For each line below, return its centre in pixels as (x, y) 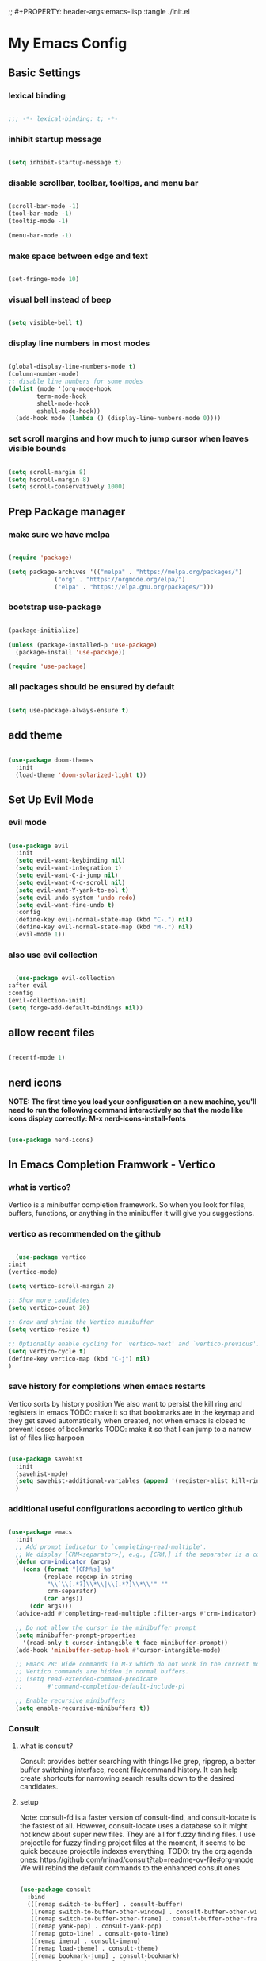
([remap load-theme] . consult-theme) (94, 1948)
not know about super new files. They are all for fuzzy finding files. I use (137, 1834)
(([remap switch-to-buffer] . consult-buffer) (105, 1904)
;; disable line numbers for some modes (76, 382)
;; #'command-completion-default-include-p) (101, 1687)
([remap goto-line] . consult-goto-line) (100, 1934)
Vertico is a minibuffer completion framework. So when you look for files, (127, 1204)
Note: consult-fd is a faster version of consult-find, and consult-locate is (138, 1817)
